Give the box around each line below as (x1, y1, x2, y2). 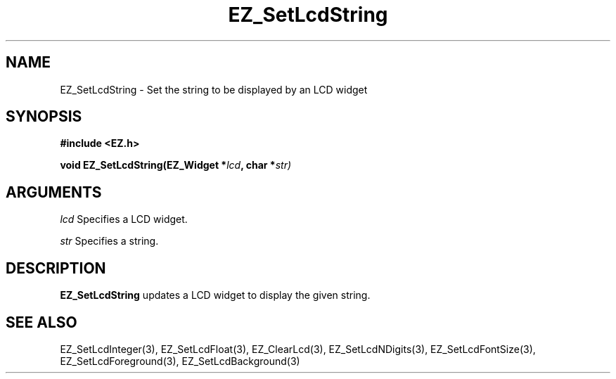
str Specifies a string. (60, 235, 159, 248)
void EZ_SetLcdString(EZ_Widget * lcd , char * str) (60, 159, 292, 172)
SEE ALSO (6, 313, 77, 331)
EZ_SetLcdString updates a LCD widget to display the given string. (60, 289, 371, 302)
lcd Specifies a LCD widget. (60, 213, 188, 226)
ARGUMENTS (6, 183, 102, 201)
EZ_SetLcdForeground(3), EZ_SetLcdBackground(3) (60, 354, 300, 367)
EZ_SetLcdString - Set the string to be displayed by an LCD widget (60, 83, 368, 96)
